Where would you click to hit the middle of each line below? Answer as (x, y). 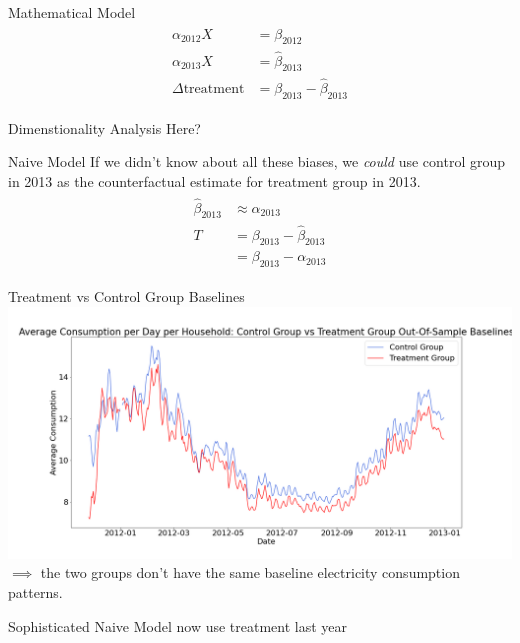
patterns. (35, 592)
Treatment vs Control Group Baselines (126, 296)
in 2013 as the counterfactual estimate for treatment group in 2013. (214, 180)
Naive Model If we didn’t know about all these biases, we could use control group (257, 161)
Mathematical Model (72, 12)
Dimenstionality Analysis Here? (104, 127)
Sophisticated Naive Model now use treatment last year (178, 625)
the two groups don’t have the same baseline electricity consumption (250, 572)
